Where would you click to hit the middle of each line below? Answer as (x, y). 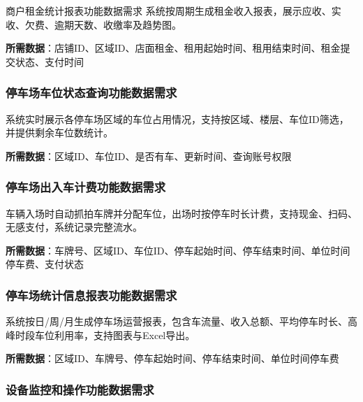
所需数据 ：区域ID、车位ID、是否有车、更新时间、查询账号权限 (149, 156)
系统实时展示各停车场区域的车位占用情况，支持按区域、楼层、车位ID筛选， (177, 119)
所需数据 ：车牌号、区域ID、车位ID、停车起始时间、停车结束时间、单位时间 (178, 250)
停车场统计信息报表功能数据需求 (91, 295)
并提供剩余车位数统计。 (59, 132)
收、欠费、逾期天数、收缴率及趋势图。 (94, 24)
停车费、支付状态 (45, 264)
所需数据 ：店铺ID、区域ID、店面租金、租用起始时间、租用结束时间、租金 (173, 48)
